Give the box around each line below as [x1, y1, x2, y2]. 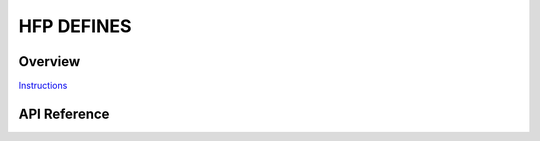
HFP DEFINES [18, 15, 132, 37]
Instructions [18, 80, 68, 92]
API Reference [18, 105, 110, 122]
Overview [18, 53, 81, 70]
